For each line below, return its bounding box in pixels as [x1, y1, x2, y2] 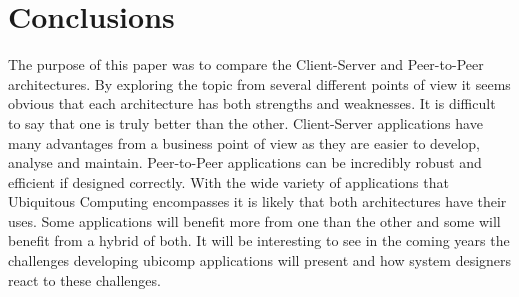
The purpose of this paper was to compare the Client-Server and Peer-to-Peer [8, 54, 484, 75]
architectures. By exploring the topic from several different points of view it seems [8, 73, 511, 94]
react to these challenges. [8, 269, 161, 290]
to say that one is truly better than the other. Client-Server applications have [8, 112, 483, 133]
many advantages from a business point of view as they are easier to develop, [8, 132, 480, 153]
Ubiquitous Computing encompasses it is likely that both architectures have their [8, 191, 507, 212]
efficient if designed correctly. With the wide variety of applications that [8, 171, 449, 192]
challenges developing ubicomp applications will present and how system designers [8, 250, 512, 271]
